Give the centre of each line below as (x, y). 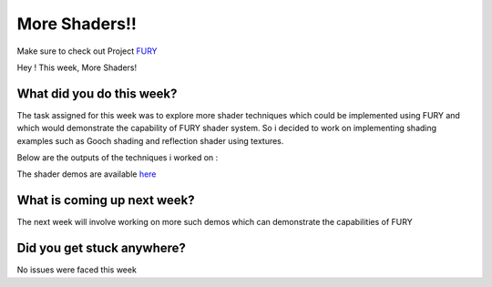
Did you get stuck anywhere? (102, 248)
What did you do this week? (97, 93)
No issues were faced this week (77, 270)
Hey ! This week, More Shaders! (77, 67)
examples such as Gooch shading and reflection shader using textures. (150, 140)
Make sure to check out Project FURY (87, 51)
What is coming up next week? (106, 200)
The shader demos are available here (87, 174)
